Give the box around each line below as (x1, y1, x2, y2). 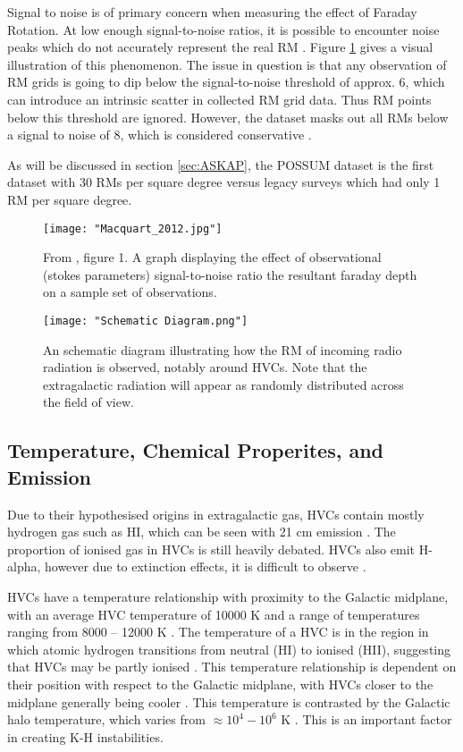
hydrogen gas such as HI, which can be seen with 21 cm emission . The (7, 522, 396, 541)
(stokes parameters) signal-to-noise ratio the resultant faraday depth (43, 265, 417, 283)
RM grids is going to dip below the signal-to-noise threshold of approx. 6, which (7, 72, 445, 91)
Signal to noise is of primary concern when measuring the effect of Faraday (7, 3, 417, 21)
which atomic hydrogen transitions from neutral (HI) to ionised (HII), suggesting (7, 639, 451, 658)
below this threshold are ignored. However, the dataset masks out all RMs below (7, 107, 449, 126)
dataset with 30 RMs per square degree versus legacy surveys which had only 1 (7, 173, 441, 191)
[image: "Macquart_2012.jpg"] (43, 222, 223, 235)
